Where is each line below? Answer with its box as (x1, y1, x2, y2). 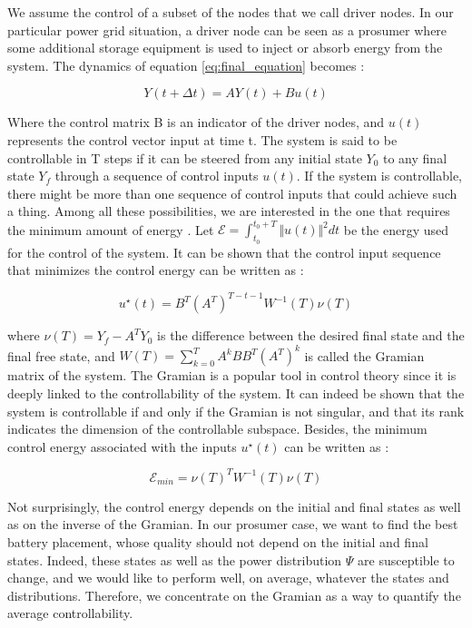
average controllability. (7, 603, 133, 623)
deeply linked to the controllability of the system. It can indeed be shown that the (7, 384, 465, 403)
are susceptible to (358, 550, 455, 569)
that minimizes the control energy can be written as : (7, 260, 304, 280)
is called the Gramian (304, 346, 425, 365)
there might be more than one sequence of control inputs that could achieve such (7, 183, 457, 202)
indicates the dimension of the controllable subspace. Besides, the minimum (7, 419, 428, 438)
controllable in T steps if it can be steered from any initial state (7, 148, 362, 167)
